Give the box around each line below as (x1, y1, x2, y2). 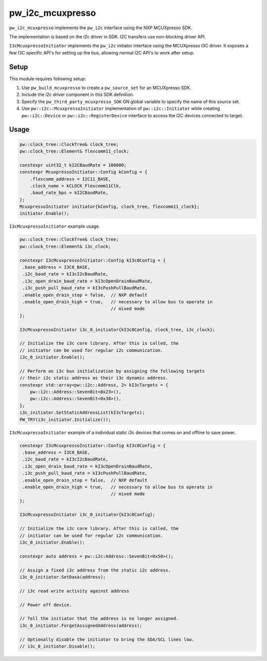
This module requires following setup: (9, 76, 86, 82)
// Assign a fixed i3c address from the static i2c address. (19, 567, 171, 573)
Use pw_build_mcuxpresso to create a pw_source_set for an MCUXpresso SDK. (21, 85, 191, 91)
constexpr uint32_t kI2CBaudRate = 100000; (19, 162, 127, 168)
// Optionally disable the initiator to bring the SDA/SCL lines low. (19, 636, 195, 642)
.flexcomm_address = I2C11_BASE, (30, 176, 111, 182)
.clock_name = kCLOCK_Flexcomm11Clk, (30, 183, 122, 189)
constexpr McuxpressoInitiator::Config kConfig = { (19, 169, 148, 175)
